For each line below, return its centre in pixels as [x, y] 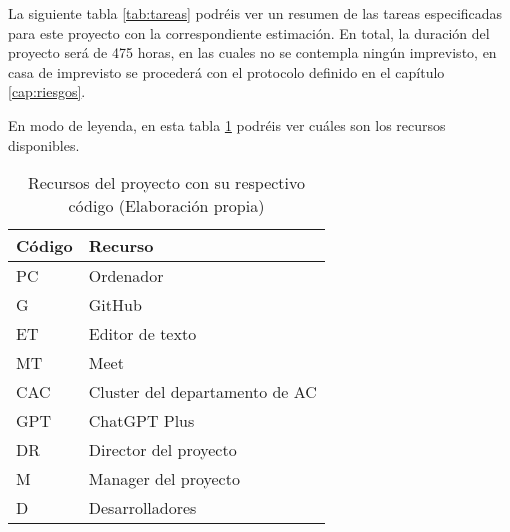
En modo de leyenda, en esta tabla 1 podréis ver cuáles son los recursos [227, 124]
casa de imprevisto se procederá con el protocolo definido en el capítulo [226, 71]
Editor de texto [142, 334]
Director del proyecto [162, 450]
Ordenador [126, 276]
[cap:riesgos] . [47, 91]
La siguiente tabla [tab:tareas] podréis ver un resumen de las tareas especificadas [255, 13]
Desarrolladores [142, 508]
